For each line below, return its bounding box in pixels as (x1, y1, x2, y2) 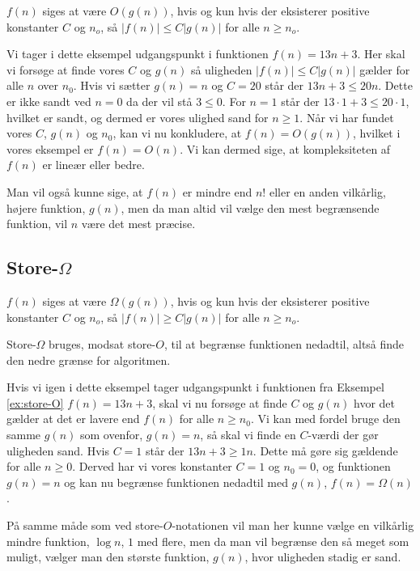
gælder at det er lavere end (6, 410, 140, 427)
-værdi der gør (308, 426, 379, 443)
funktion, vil (6, 215, 68, 232)
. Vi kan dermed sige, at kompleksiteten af (180, 140, 391, 157)
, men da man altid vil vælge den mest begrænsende (121, 199, 380, 216)
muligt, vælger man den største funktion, (6, 548, 210, 565)
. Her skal (357, 45, 405, 62)
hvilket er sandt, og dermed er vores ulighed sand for (6, 108, 269, 125)
